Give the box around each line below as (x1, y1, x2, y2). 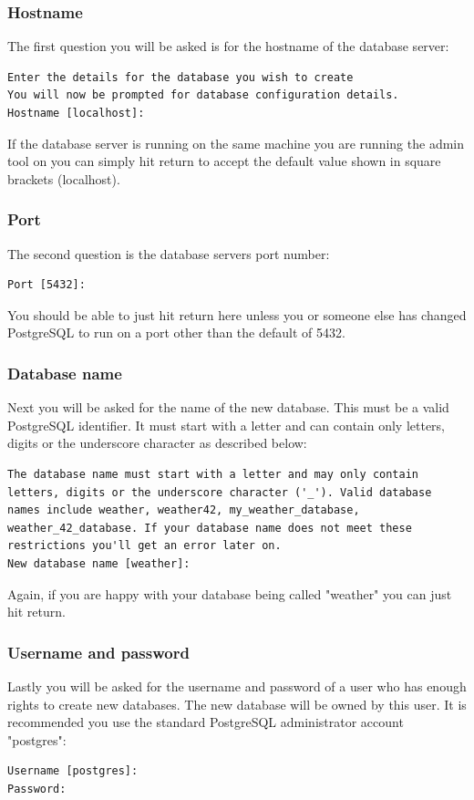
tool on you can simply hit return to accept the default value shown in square (7, 151, 441, 171)
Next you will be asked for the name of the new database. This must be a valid (7, 398, 449, 417)
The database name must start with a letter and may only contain (7, 467, 419, 481)
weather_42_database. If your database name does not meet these (7, 521, 412, 535)
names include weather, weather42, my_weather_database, (7, 504, 360, 517)
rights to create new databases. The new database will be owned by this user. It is (7, 694, 467, 713)
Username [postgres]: (7, 764, 139, 778)
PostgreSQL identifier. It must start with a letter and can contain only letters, (7, 415, 446, 434)
